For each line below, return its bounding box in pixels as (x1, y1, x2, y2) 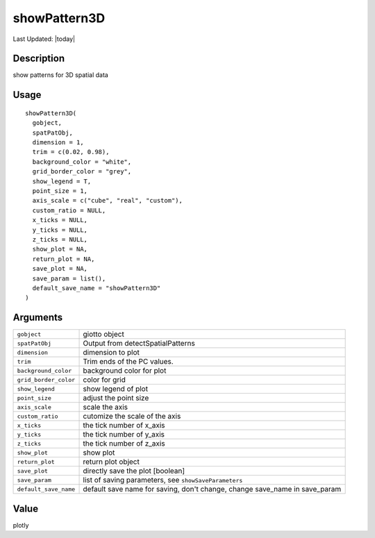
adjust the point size (83, 393, 149, 403)
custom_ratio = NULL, (32, 206, 106, 215)
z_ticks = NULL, (32, 235, 88, 243)
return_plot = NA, (32, 255, 95, 263)
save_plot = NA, (32, 264, 88, 273)
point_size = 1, (32, 187, 88, 194)
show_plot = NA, (32, 245, 88, 253)
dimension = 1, (32, 139, 84, 146)
